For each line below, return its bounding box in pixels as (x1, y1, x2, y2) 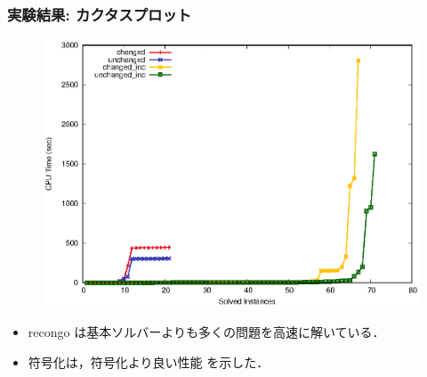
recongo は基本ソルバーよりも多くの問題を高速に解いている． (28, 323, 385, 341)
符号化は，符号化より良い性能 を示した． (28, 352, 270, 371)
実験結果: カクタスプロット (7, 3, 192, 25)
